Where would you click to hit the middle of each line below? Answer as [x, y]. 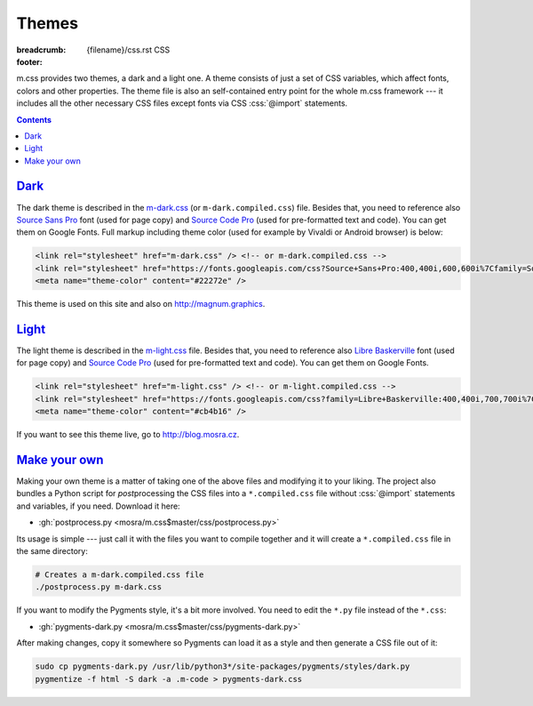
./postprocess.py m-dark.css [99, 587]
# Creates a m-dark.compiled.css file [119, 575]
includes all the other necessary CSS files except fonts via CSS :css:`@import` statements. [182, 103]
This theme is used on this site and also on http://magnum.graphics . [141, 304]
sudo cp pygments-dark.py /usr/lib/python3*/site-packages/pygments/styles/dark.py [223, 666]
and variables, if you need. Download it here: [99, 506]
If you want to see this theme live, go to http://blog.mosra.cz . [128, 435]
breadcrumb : [41, 50]
